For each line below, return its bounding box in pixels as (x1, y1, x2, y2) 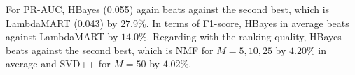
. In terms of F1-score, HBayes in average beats (146, 15, 349, 30)
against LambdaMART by (6, 29, 118, 44)
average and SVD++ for (6, 56, 111, 71)
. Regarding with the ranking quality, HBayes (146, 29, 342, 44)
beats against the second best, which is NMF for (6, 42, 214, 57)
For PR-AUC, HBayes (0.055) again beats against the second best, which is (6, 2, 330, 16)
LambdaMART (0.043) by (6, 15, 118, 30)
